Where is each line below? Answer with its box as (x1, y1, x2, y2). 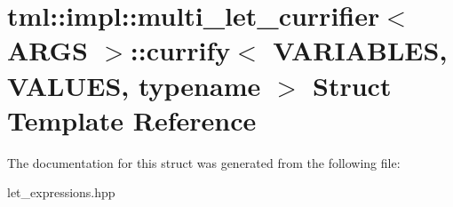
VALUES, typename (7, 67, 261, 103)
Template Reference (7, 101, 257, 138)
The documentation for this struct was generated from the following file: (7, 153, 401, 171)
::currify (130, 32, 231, 68)
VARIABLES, (273, 32, 448, 68)
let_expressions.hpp (7, 183, 115, 202)
